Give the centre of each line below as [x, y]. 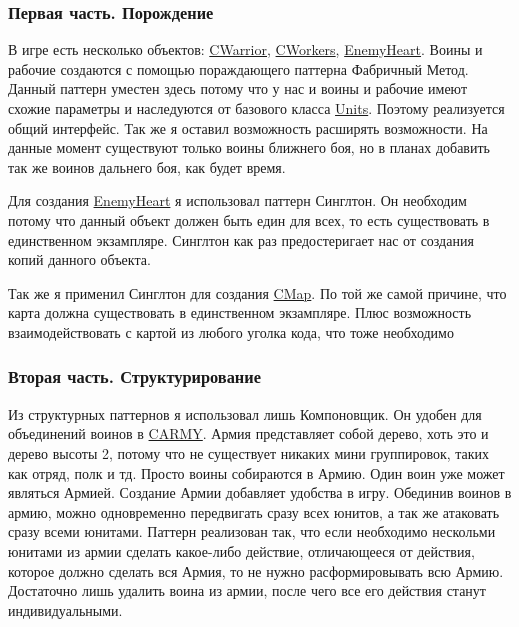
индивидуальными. [65, 609]
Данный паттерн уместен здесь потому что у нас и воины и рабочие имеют [238, 88]
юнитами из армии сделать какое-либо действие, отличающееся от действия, [241, 550]
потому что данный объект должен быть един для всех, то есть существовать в [249, 219]
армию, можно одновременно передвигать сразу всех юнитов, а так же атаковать [254, 511]
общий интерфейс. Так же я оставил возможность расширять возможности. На [248, 127]
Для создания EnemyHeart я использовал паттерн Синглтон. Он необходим [237, 200]
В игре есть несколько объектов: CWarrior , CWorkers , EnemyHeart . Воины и [245, 49]
